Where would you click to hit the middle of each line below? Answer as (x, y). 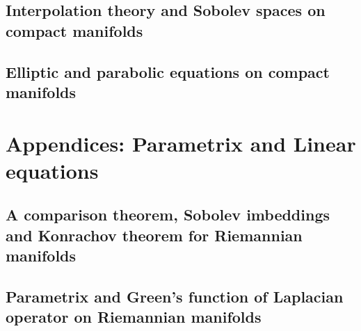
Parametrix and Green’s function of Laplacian (175, 296)
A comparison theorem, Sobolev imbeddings (168, 215)
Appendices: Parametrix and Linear (181, 143)
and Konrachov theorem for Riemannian (154, 235)
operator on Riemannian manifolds (134, 317)
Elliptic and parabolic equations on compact (168, 71)
